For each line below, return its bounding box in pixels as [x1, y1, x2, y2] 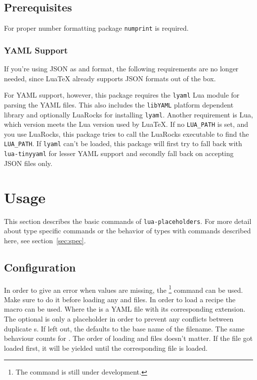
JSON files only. [4, 158, 52, 168]
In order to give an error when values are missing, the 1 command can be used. [4, 283, 243, 295]
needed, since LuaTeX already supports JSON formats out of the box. [4, 73, 216, 83]
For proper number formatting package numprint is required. [4, 23, 189, 33]
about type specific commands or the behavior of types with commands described [4, 225, 251, 236]
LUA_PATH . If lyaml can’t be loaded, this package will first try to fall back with [4, 138, 242, 149]
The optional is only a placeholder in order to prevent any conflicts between [4, 314, 234, 324]
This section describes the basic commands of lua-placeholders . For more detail [4, 216, 252, 226]
